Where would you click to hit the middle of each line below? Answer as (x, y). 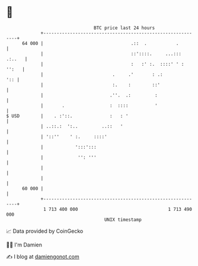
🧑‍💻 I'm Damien (24, 245)
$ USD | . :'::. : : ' (67, 116)
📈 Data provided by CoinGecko (45, 231)
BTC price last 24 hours (124, 28)
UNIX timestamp (123, 219)
